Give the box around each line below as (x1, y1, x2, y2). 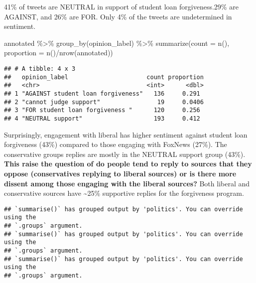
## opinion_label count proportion (4, 73, 204, 81)
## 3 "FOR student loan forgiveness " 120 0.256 (4, 107, 200, 114)
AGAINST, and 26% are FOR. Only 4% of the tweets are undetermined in (4, 11, 232, 21)
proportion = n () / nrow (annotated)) (4, 47, 113, 58)
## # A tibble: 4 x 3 (4, 65, 76, 72)
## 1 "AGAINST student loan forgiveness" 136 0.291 (4, 90, 200, 97)
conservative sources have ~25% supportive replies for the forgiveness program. (4, 188, 244, 198)
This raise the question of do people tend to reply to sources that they (4, 158, 252, 169)
